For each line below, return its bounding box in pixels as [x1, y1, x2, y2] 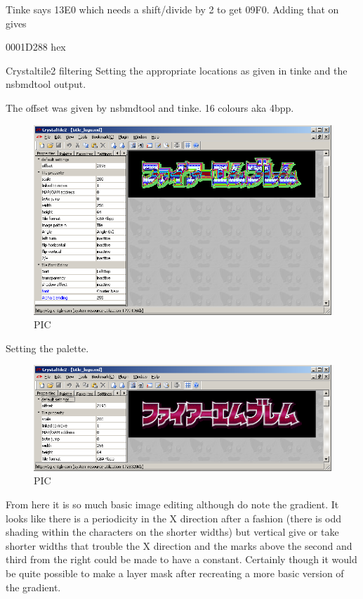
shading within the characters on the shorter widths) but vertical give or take [6, 524, 339, 539]
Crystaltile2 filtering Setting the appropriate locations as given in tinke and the [6, 63, 348, 77]
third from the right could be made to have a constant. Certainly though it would [6, 552, 357, 567]
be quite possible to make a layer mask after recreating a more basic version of [6, 566, 344, 581]
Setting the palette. [6, 340, 89, 355]
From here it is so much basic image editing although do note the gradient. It [6, 497, 339, 512]
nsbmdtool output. [6, 77, 86, 91]
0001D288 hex [6, 39, 66, 54]
